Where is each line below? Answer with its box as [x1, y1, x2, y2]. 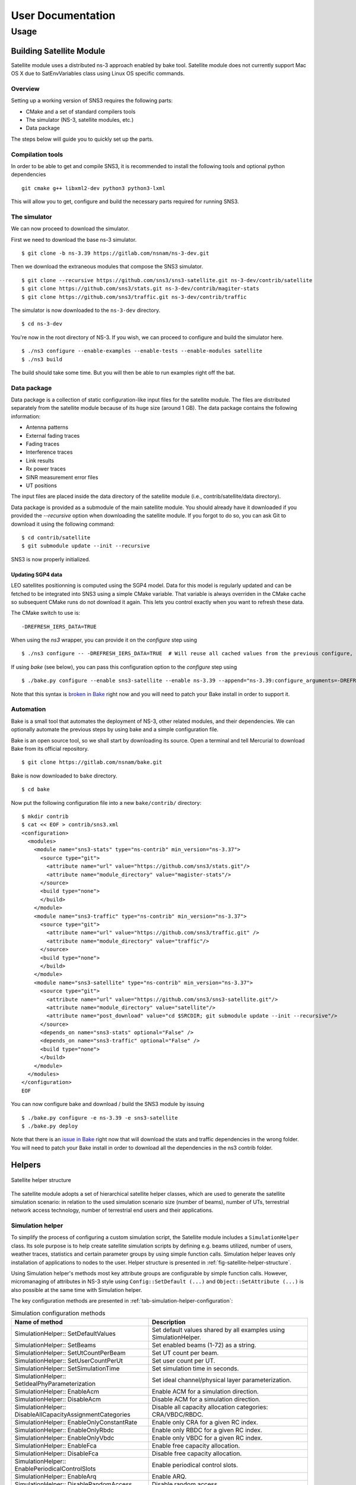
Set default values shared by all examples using [151, 1325, 285, 1334]
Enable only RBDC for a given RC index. [151, 1426, 262, 1434]
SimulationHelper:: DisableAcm [14, 1395, 101, 1403]
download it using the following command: [11, 520, 115, 527]
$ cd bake [21, 786, 50, 793]
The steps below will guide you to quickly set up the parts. [11, 135, 154, 143]
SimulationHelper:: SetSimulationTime [14, 1364, 120, 1372]
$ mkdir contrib [21, 813, 69, 820]
